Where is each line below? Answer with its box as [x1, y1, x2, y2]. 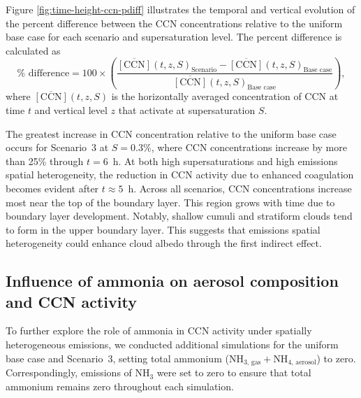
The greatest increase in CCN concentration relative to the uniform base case [6, 126, 337, 141]
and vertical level [34, 102, 108, 117]
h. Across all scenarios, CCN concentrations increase [128, 180, 352, 195]
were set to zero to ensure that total [156, 365, 311, 380]
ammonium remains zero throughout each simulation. [6, 378, 234, 393]
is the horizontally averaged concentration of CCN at [111, 89, 339, 104]
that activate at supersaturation [118, 102, 256, 117]
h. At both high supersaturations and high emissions [112, 153, 338, 168]
